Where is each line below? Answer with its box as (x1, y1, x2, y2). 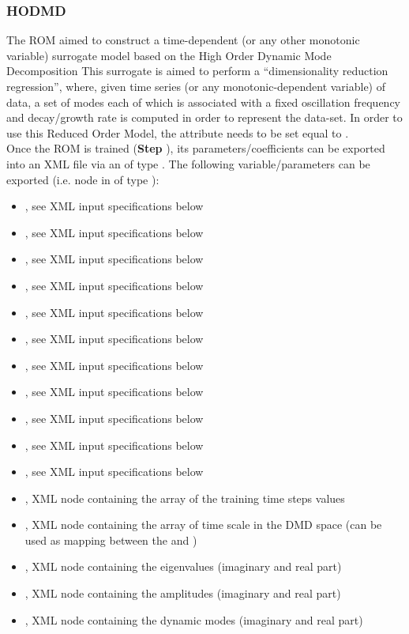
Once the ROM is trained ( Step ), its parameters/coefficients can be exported (6, 140, 385, 157)
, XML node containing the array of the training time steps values (24, 489, 345, 506)
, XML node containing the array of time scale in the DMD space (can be (24, 516, 382, 533)
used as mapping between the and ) (24, 531, 197, 548)
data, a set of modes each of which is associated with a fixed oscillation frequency (6, 93, 401, 110)
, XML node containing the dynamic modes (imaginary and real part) (24, 611, 363, 628)
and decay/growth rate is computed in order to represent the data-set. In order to (6, 109, 403, 126)
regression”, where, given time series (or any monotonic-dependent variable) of (6, 78, 386, 94)
